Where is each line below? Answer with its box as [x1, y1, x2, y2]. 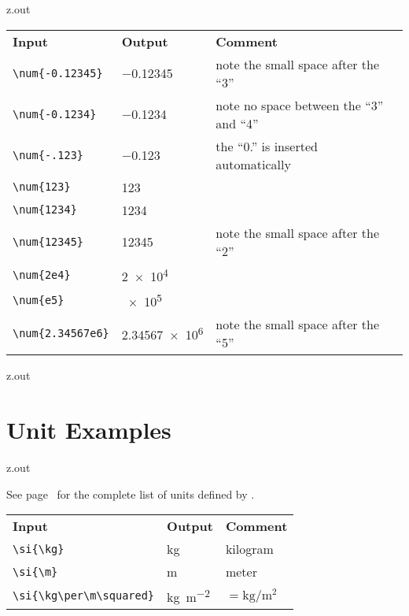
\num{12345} [13, 235, 84, 248]
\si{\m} [13, 565, 58, 578]
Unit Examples [6, 414, 171, 446]
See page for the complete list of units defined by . [6, 485, 255, 502]
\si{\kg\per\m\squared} [13, 589, 155, 603]
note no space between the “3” [216, 95, 384, 114]
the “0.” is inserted [216, 136, 318, 155]
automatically [216, 154, 291, 173]
